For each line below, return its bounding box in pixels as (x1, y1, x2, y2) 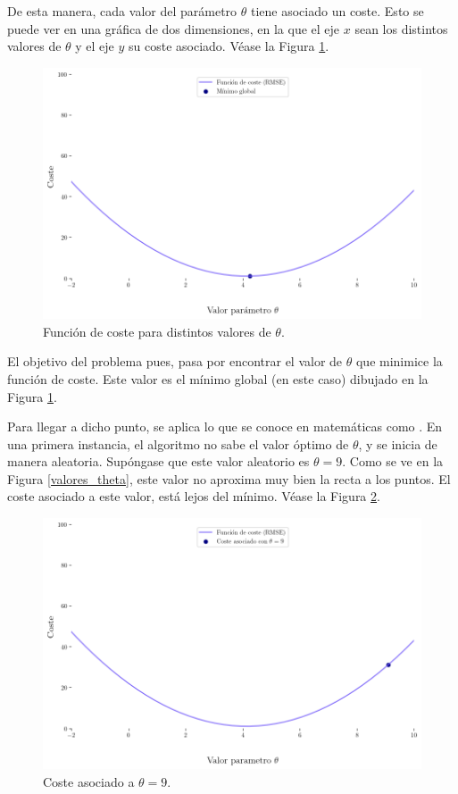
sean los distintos (354, 19, 448, 38)
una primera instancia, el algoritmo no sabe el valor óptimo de (7, 434, 349, 453)
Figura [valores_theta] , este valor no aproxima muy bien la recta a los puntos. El (7, 469, 451, 488)
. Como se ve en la (342, 452, 444, 471)
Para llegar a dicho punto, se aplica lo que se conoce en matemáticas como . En (7, 417, 443, 436)
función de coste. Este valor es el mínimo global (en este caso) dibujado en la (7, 369, 429, 388)
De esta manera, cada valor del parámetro (7, 2, 237, 20)
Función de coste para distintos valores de (43, 322, 271, 340)
